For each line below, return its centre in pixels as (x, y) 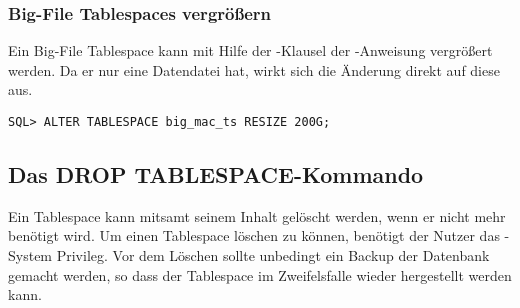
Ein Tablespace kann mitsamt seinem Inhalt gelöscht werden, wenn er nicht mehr (257, 215)
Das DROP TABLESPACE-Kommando (216, 174)
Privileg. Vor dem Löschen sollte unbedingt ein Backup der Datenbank (273, 255)
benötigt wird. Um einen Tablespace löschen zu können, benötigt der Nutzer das (254, 235)
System (30, 255)
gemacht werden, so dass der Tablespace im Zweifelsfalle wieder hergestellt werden (260, 274)
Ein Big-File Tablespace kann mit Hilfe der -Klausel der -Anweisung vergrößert (250, 50)
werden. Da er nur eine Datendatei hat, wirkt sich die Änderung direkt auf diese (254, 69)
